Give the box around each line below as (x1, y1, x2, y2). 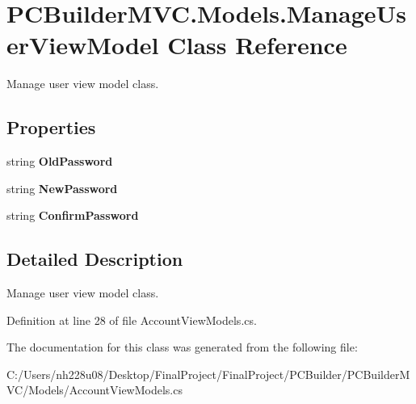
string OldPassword (6, 153, 113, 170)
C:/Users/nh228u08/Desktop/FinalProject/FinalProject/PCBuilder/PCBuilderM (6, 365, 410, 382)
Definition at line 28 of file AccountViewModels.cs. (6, 311, 257, 328)
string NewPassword (6, 179, 118, 196)
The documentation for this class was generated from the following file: (6, 339, 358, 356)
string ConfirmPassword (6, 207, 139, 224)
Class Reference (167, 28, 347, 61)
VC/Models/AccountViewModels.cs (6, 381, 183, 398)
